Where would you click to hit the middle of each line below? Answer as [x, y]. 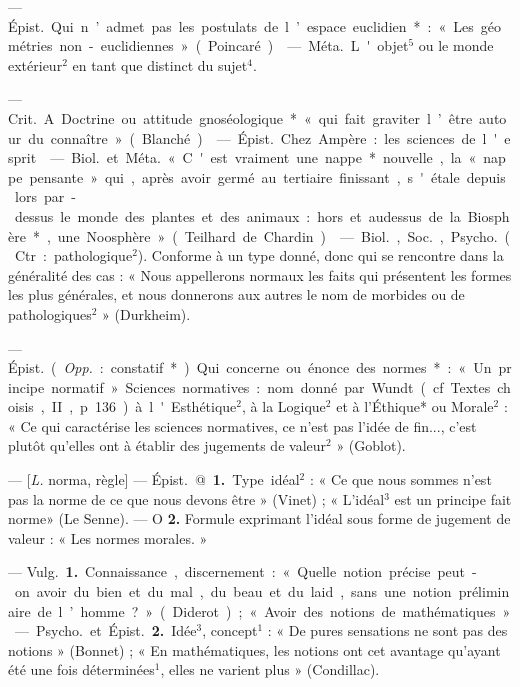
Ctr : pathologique [73, 255]
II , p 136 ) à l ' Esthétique [144, 406]
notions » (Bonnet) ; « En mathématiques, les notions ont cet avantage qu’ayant [254, 649]
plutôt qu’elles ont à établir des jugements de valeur [167, 445]
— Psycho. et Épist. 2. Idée [105, 630]
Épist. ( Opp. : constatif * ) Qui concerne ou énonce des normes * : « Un [250, 367]
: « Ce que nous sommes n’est [400, 479]
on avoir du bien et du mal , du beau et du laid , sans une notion [233, 591]
